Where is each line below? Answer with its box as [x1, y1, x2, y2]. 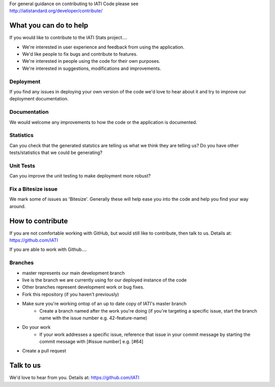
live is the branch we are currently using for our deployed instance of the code [22, 277, 187, 283]
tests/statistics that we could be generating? [9, 149, 103, 156]
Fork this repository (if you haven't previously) [22, 291, 119, 297]
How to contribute [9, 217, 68, 225]
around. [9, 203, 26, 209]
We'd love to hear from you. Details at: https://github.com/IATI [9, 375, 140, 381]
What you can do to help [9, 21, 89, 30]
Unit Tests [9, 162, 36, 169]
